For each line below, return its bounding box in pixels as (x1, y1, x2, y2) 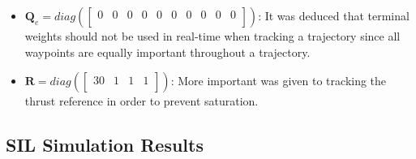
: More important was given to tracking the (170, 72, 387, 89)
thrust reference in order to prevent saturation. (24, 92, 259, 110)
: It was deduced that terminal (258, 7, 410, 24)
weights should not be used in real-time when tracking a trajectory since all (24, 28, 401, 44)
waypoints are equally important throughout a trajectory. (24, 43, 311, 60)
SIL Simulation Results (6, 132, 204, 157)
